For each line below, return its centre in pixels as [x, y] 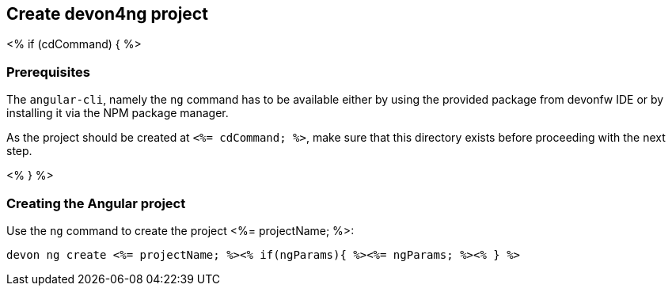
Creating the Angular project [96, 203]
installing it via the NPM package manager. [118, 113]
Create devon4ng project [107, 14]
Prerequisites [48, 72]
